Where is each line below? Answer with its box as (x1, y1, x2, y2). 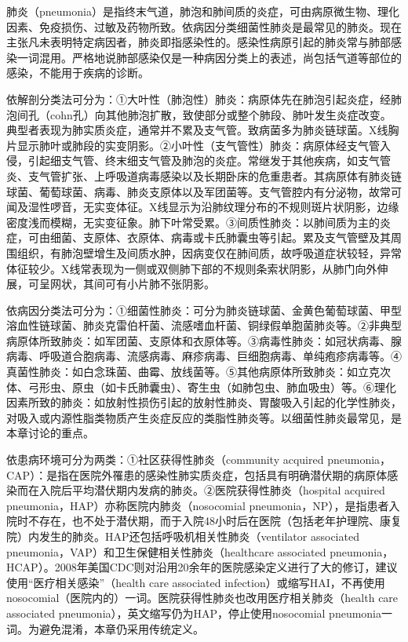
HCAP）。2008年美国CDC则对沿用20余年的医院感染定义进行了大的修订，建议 (6, 559, 398, 575)
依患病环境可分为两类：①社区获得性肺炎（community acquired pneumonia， (6, 451, 392, 468)
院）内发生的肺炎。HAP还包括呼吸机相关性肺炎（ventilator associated (6, 528, 359, 544)
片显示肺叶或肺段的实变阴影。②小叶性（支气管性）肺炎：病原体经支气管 (6, 137, 380, 153)
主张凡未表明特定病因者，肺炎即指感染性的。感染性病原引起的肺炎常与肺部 (6, 34, 391, 50)
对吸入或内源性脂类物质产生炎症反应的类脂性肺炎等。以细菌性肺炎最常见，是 (6, 409, 402, 425)
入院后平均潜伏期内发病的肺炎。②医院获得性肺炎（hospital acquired (38, 482, 385, 498)
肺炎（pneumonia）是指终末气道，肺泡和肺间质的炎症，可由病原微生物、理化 (6, 3, 399, 19)
